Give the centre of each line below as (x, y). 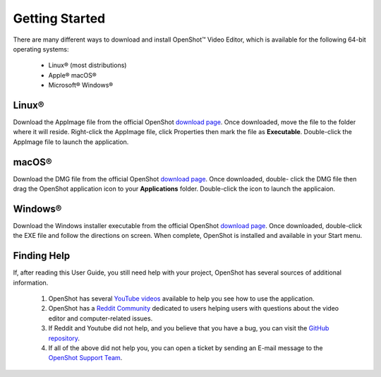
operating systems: (41, 49)
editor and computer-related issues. (101, 318)
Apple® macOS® (72, 75)
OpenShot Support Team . (85, 358)
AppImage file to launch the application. (71, 142)
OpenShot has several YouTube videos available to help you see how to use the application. (181, 299)
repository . (64, 338)
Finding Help (42, 256)
